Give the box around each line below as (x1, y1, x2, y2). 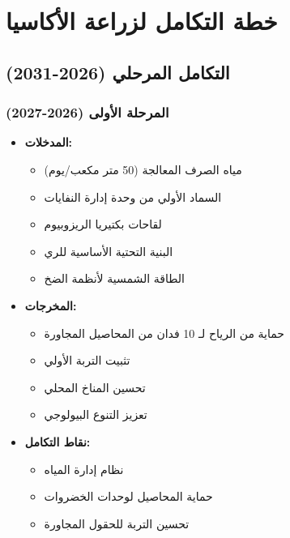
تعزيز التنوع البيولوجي (44, 406, 147, 423)
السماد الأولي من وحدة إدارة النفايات (44, 188, 222, 205)
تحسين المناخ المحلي (44, 378, 146, 395)
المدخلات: (24, 134, 73, 151)
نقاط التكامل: (24, 433, 91, 450)
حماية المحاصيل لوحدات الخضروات (44, 488, 213, 505)
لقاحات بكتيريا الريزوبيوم (44, 216, 162, 233)
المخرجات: (24, 297, 77, 314)
